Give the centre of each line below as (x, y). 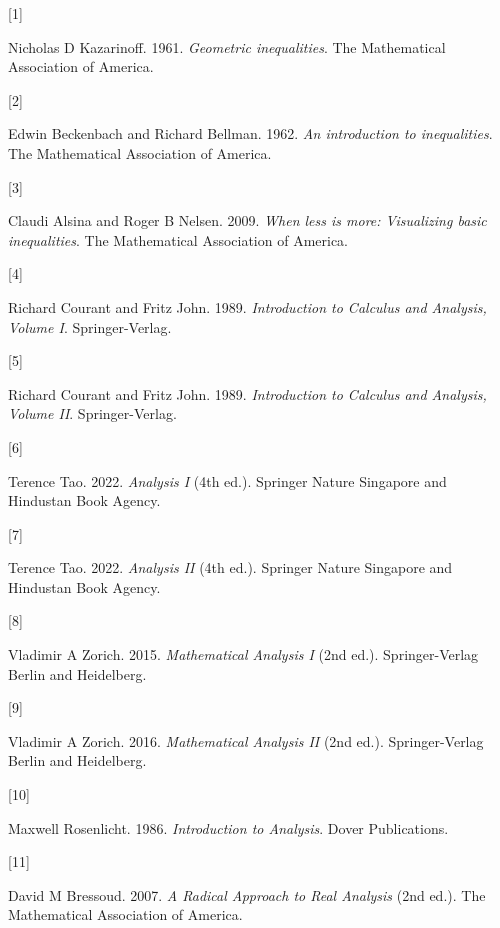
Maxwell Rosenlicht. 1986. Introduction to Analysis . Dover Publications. (228, 827)
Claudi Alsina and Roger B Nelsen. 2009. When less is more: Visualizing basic (247, 220)
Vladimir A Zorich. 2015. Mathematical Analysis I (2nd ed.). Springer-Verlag (243, 654)
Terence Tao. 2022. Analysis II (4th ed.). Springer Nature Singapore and (230, 567)
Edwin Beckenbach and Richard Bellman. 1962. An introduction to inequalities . (250, 133)
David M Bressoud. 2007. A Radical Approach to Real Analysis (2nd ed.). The (247, 894)
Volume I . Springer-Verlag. (90, 326)
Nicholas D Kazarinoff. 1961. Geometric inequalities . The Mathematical (227, 46)
